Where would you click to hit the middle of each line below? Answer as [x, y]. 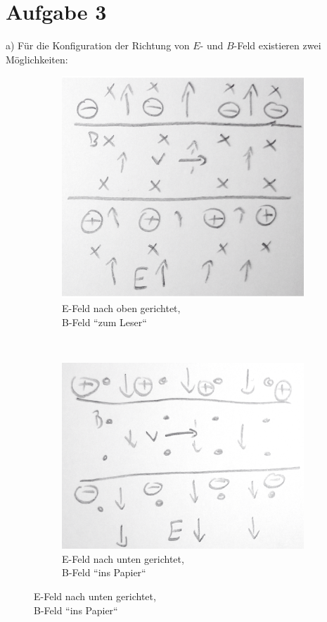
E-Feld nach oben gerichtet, [121, 308]
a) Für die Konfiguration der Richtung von [98, 45]
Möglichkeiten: [37, 59]
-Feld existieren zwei [277, 45]
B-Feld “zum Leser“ [104, 322]
